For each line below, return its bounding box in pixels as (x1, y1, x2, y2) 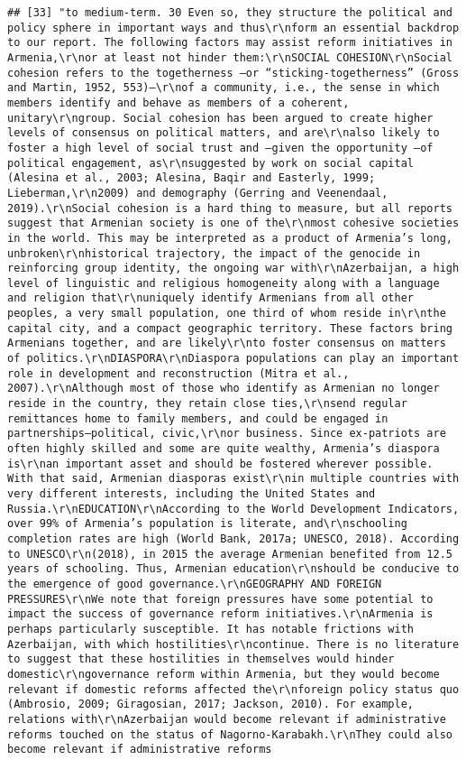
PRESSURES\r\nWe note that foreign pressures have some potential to (7, 592, 434, 606)
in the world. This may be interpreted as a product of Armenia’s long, (7, 231, 452, 245)
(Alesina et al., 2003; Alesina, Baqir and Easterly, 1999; (7, 171, 376, 185)
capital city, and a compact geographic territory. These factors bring (7, 321, 452, 335)
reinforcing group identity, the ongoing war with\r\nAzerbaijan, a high (7, 262, 460, 275)
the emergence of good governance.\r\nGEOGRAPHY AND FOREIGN (7, 577, 382, 590)
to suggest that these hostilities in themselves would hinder (7, 653, 395, 666)
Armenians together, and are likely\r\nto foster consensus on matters (7, 337, 446, 350)
